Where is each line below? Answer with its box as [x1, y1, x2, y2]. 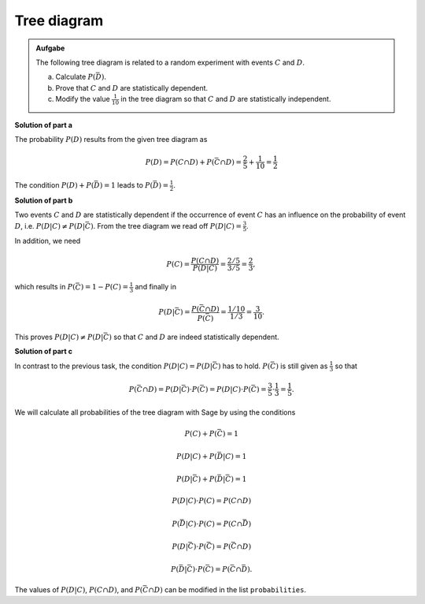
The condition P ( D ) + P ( [14, 181, 94, 190]
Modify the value [55, 95, 110, 104]
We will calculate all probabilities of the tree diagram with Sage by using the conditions [14, 408, 296, 417]
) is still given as [275, 361, 328, 371]
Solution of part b [14, 196, 73, 205]
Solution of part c [14, 347, 73, 356]
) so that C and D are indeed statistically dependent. [109, 332, 279, 341]
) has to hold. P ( [217, 361, 271, 371]
